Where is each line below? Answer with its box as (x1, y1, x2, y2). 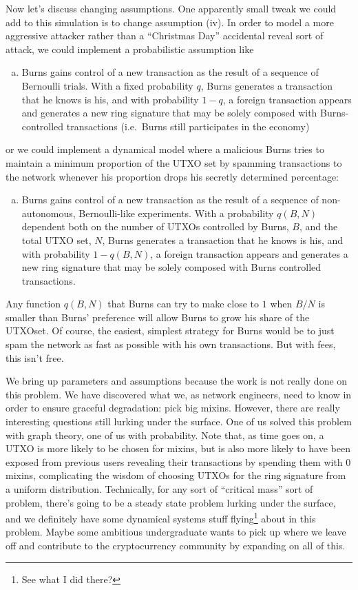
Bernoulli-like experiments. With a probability (78, 205, 274, 220)
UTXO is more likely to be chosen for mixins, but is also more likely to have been (6, 441, 350, 456)
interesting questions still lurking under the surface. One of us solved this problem (6, 414, 352, 429)
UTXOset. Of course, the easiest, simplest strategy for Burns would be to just (6, 323, 335, 338)
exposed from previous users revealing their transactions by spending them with (6, 454, 343, 469)
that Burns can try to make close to (107, 296, 260, 311)
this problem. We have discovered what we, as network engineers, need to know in (6, 387, 352, 401)
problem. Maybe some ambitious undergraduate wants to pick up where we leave (6, 525, 346, 539)
